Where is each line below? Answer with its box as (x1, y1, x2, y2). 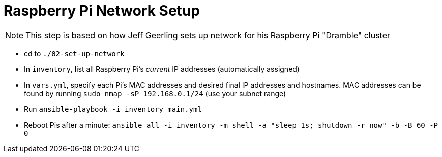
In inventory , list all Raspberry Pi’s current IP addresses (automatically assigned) (24, 64, 300, 73)
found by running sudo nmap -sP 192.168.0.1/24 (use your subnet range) (24, 89, 286, 98)
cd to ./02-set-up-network (24, 49, 125, 58)
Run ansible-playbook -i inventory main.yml (24, 104, 202, 113)
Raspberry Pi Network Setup (4, 2, 200, 19)
